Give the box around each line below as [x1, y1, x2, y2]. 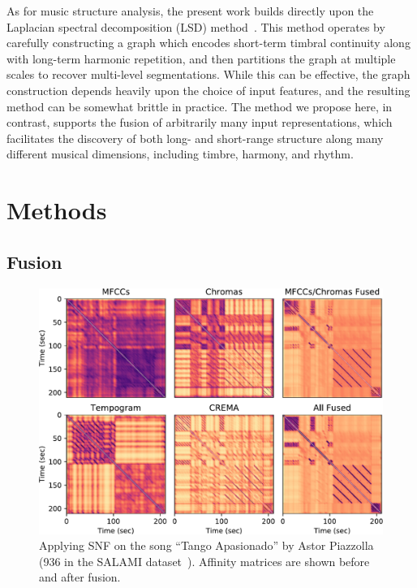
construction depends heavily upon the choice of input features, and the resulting [6, 81, 411, 98]
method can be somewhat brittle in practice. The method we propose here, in [6, 97, 393, 115]
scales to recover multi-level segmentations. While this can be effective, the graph [6, 66, 411, 83]
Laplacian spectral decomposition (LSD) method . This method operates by [6, 18, 385, 35]
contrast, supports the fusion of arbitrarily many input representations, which [6, 114, 393, 131]
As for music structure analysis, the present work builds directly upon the [6, 2, 374, 19]
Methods [6, 193, 107, 227]
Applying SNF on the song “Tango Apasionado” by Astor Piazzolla [39, 537, 374, 554]
